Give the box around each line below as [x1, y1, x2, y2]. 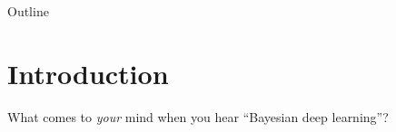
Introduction [7, 54, 169, 91]
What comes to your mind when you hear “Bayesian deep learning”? [7, 107, 389, 126]
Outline [7, 2, 49, 20]
